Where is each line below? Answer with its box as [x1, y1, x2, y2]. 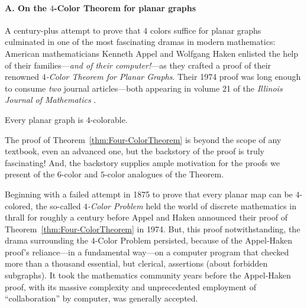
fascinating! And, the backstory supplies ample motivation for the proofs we [5, 156, 280, 168]
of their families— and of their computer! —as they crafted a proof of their [5, 59, 272, 71]
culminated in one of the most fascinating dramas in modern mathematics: [5, 35, 276, 48]
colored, [5, 199, 33, 212]
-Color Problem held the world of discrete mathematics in [88, 199, 296, 212]
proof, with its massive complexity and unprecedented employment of [5, 280, 256, 293]
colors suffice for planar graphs [150, 24, 261, 36]
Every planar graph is [5, 113, 84, 125]
